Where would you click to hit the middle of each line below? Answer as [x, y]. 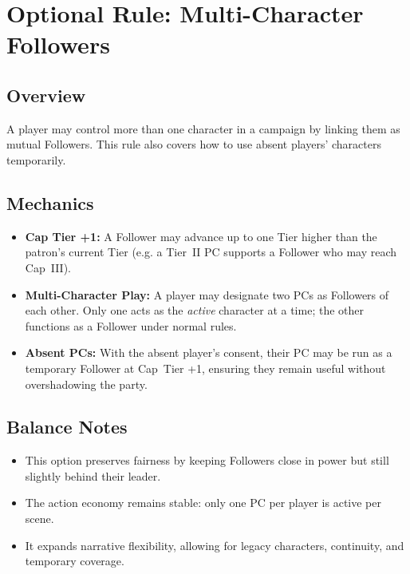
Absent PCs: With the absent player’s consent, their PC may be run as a [209, 352]
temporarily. [36, 159]
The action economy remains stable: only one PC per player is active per [203, 503]
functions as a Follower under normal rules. [131, 325]
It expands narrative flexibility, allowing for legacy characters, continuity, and [215, 545]
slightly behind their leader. [93, 475]
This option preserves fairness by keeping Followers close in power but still [207, 460]
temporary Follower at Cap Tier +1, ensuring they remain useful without [205, 368]
